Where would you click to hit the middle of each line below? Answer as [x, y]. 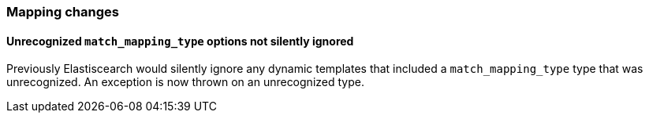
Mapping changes [63, 12]
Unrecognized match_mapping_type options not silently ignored [180, 41]
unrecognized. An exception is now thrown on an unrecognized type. [185, 82]
